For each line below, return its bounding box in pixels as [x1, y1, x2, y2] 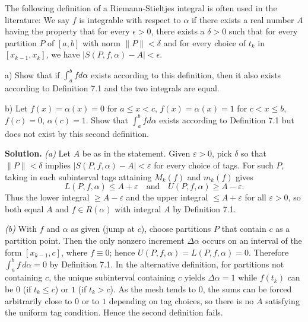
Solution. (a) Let [5, 147, 71, 160]
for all [245, 191, 266, 203]
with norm [82, 36, 120, 49]
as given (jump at [71, 222, 135, 235]
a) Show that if [5, 68, 60, 81]
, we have [46, 48, 80, 60]
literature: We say [5, 13, 70, 25]
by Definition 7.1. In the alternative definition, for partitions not [49, 257, 284, 270]
